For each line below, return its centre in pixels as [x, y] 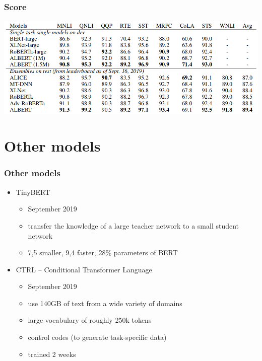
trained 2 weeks [52, 354]
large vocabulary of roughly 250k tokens [90, 320]
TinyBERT [33, 192]
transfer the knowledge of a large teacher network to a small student [134, 225]
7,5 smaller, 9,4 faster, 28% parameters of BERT [103, 252]
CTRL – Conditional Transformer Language [84, 269]
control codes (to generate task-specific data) [97, 337]
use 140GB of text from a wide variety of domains [105, 303]
